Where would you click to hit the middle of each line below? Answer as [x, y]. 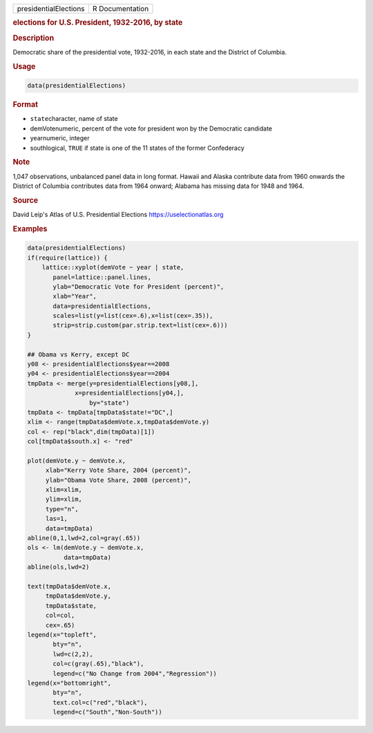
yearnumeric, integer [60, 138]
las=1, [57, 519]
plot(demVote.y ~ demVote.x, [77, 460]
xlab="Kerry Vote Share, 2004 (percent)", [118, 470]
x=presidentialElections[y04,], [130, 393]
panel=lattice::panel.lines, [102, 277]
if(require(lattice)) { [68, 258]
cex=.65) [60, 625]
